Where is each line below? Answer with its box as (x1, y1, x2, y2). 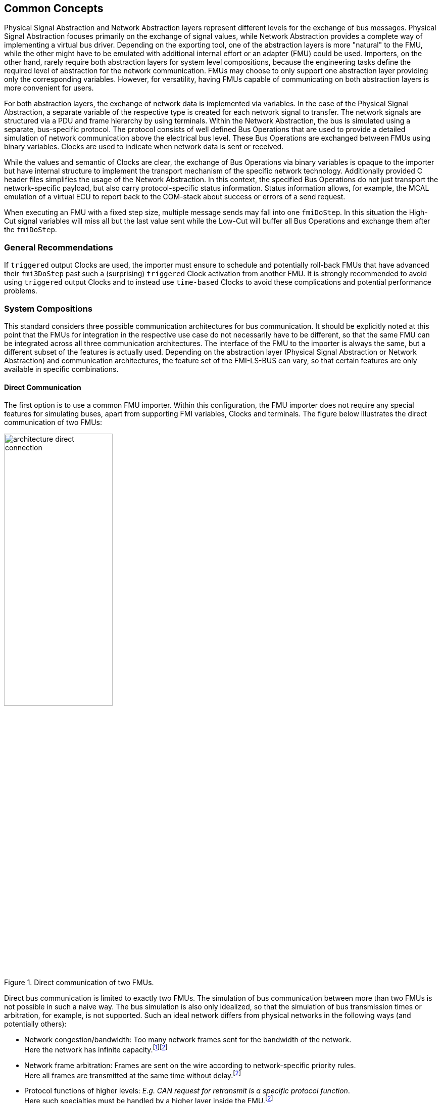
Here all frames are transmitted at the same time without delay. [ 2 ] (24, 1069, 241, 1080)
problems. (4, 286, 37, 295)
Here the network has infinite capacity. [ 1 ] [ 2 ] (24, 1044, 168, 1054)
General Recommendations (4, 242, 113, 252)
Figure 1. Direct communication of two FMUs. (4, 978, 154, 987)
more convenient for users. (4, 83, 94, 93)
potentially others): (4, 1020, 67, 1029)
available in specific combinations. (4, 364, 119, 373)
